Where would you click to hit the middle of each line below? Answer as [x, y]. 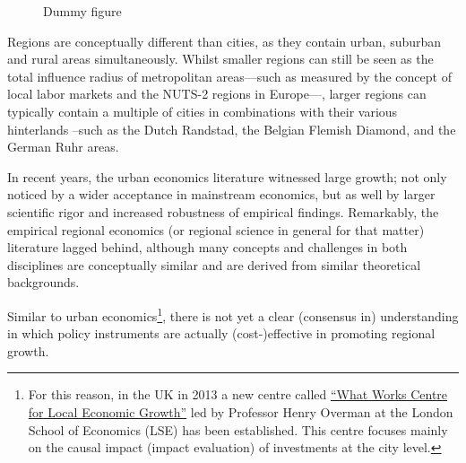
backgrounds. [43, 282]
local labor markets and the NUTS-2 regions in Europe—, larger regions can [217, 94]
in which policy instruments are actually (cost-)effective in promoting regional [221, 333]
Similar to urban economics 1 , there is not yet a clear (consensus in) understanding [233, 314]
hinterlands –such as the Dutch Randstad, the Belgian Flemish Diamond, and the [232, 129]
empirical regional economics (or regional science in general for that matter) [216, 229]
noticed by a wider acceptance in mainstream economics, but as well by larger [221, 194]
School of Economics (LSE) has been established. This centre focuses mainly [238, 429]
